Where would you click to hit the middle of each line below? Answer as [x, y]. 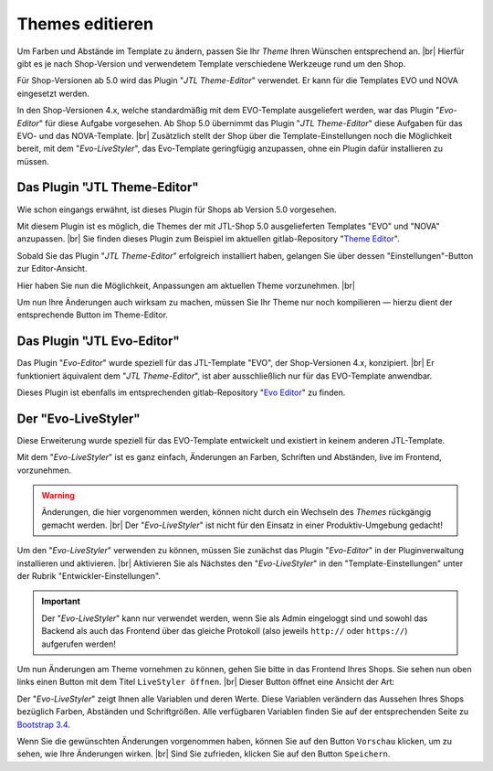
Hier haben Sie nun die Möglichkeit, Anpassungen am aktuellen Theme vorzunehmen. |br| [186, 285]
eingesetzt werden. [53, 93]
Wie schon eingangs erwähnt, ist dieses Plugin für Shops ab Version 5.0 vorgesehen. [177, 209]
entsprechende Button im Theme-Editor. [93, 315]
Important [61, 601]
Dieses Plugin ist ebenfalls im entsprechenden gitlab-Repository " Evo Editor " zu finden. [181, 392]
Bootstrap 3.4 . [43, 724]
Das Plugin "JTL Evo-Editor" [98, 342]
